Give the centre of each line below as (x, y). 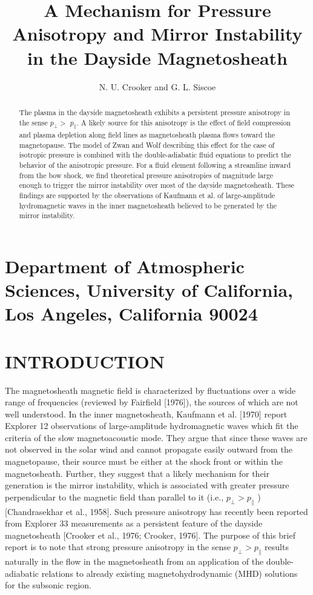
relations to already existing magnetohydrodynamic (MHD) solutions (170, 573)
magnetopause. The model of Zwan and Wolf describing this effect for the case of (147, 145)
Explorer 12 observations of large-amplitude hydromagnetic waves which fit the (152, 426)
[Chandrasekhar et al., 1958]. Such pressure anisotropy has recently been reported (156, 511)
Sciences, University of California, (149, 290)
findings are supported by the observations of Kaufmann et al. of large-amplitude (147, 195)
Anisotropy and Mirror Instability (157, 34)
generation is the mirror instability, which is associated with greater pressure (147, 485)
